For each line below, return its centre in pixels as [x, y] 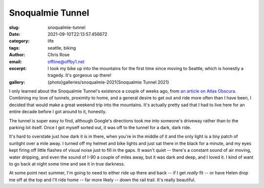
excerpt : [18, 68]
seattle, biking [62, 48]
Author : [17, 55]
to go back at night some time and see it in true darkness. [67, 164]
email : [15, 62]
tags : [14, 48]
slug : [14, 27]
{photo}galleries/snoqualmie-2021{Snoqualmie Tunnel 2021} [109, 82]
